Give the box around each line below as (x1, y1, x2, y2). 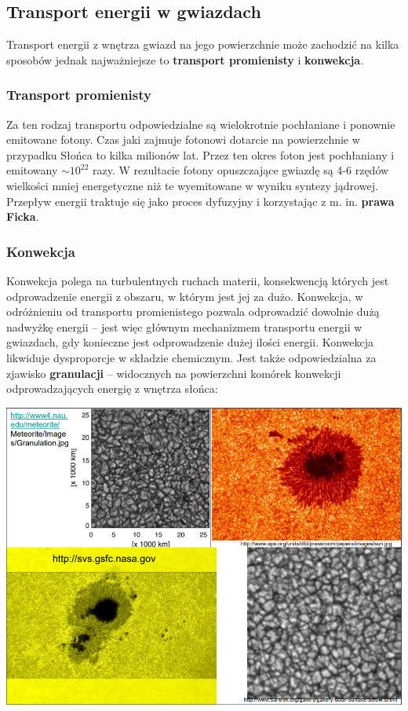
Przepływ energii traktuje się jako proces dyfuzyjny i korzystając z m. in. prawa (6, 192, 395, 209)
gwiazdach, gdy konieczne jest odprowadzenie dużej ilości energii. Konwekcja (6, 334, 374, 350)
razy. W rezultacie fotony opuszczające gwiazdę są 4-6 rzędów (93, 162, 389, 178)
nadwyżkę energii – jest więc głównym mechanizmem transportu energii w (6, 318, 362, 335)
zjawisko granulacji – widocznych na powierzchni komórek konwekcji (6, 365, 341, 381)
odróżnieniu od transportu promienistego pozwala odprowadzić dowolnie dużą (6, 303, 380, 320)
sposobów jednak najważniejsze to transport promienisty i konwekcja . (6, 51, 364, 68)
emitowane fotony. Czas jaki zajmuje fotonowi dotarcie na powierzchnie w (6, 131, 360, 148)
